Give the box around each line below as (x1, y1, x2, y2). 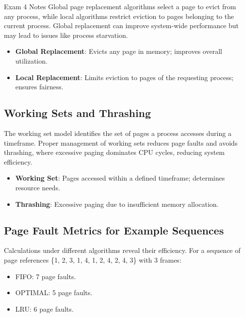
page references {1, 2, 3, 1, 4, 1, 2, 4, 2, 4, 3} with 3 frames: (4, 254, 181, 265)
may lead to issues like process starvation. (4, 30, 128, 40)
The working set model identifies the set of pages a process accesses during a (4, 128, 231, 138)
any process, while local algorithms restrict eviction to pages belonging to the (4, 11, 234, 21)
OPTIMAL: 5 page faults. (15, 287, 93, 298)
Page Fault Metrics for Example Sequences (4, 222, 224, 237)
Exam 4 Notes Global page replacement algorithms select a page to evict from (4, 1, 236, 11)
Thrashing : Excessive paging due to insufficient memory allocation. (15, 199, 219, 209)
